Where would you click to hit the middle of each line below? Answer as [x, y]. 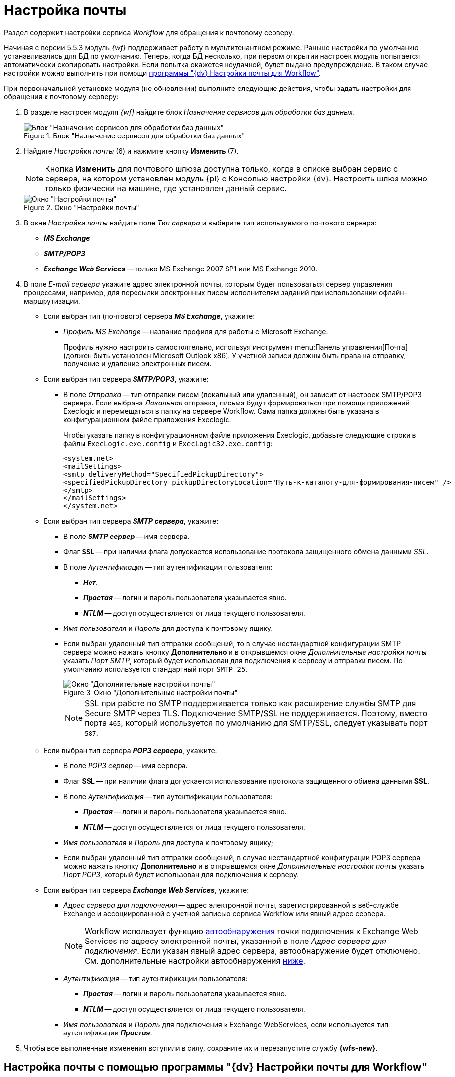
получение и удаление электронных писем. [137, 363]
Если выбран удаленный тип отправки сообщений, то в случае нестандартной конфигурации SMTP [232, 643]
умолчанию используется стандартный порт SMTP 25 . [156, 669]
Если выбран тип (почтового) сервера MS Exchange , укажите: [149, 316]
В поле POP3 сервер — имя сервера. [126, 765]
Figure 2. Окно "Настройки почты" [82, 207]
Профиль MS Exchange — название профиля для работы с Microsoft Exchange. [196, 331]
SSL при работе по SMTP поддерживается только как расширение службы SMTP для [250, 703]
